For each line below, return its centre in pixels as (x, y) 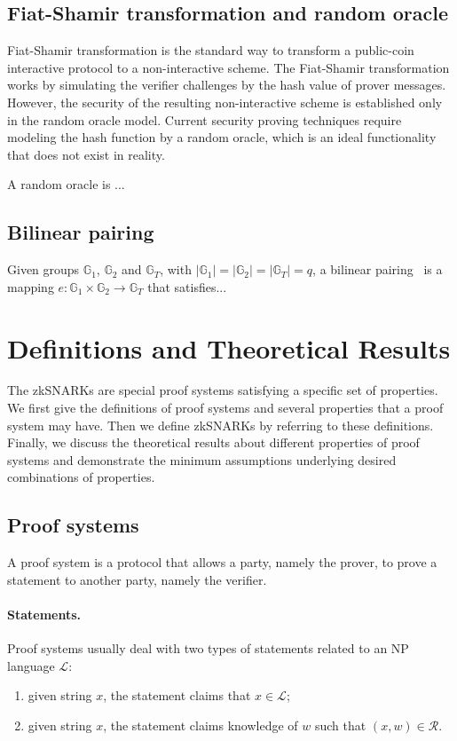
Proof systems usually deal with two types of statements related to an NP (208, 648)
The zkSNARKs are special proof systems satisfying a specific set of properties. (223, 390)
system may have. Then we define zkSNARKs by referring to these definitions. (221, 425)
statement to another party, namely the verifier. (137, 579)
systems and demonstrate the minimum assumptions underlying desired (202, 459)
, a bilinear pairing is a (378, 269)
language (31, 665)
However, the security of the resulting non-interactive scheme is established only (225, 102)
